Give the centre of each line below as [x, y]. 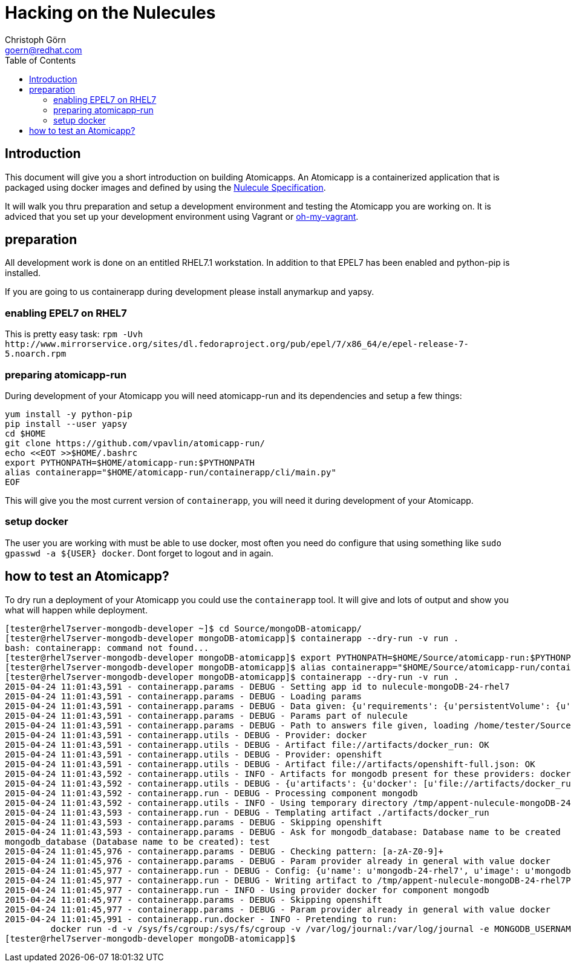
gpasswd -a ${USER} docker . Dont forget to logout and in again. [139, 553]
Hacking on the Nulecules [110, 13]
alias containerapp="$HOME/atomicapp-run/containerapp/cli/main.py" [171, 472]
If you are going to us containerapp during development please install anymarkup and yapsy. [190, 292]
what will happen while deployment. [76, 610]
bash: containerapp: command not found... [107, 648]
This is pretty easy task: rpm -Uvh [74, 334]
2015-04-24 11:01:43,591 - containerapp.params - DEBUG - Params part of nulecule [206, 715]
